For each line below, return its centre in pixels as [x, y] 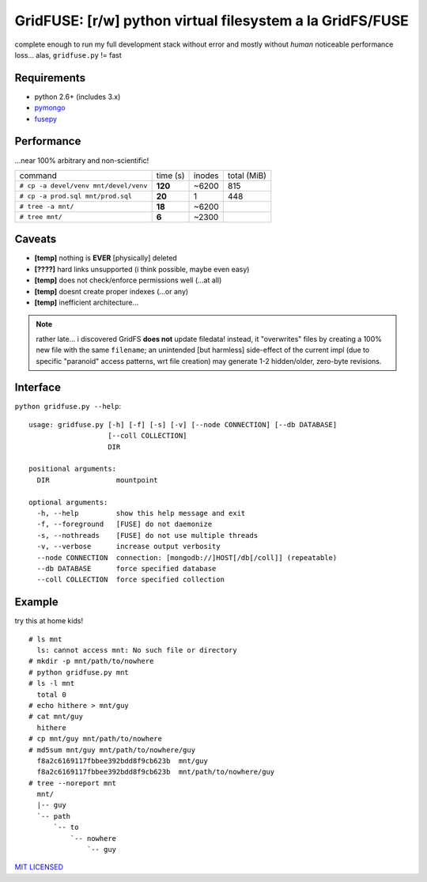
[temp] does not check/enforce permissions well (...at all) [128, 280]
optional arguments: [68, 502]
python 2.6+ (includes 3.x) [77, 97]
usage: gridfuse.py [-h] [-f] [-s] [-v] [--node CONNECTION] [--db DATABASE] [183, 424]
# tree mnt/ [41, 217]
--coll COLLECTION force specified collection [131, 580]
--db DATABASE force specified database [127, 568]
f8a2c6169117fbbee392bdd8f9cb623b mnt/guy [123, 761]
